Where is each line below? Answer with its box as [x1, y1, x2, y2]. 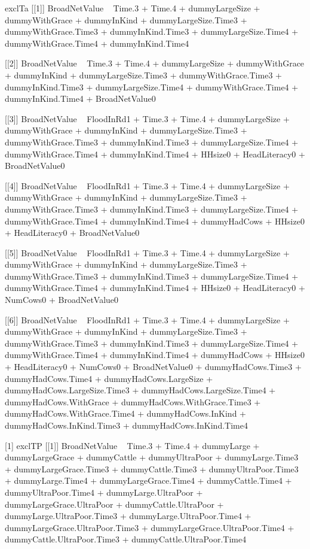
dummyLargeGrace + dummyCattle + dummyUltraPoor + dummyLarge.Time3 [5, 451, 299, 463]
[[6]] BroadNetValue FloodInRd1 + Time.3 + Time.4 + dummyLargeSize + [5, 313, 290, 326]
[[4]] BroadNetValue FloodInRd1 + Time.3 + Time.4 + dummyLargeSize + [5, 179, 290, 192]
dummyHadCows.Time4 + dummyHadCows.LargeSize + [5, 372, 213, 384]
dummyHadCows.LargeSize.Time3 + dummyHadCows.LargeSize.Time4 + [5, 384, 276, 396]
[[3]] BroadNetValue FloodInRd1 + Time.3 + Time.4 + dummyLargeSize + [5, 112, 290, 125]
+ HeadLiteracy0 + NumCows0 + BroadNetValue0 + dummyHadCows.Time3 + [5, 360, 302, 373]
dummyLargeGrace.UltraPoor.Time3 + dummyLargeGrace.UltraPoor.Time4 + [5, 521, 294, 533]
